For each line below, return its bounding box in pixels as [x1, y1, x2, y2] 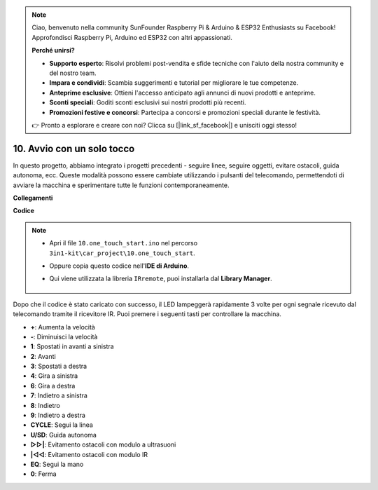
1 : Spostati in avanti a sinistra [30, 342, 115, 351]
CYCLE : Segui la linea [30, 421, 94, 429]
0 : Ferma [30, 470, 57, 478]
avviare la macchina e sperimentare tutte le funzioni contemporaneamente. [13, 181, 230, 189]
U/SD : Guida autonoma [30, 430, 97, 439]
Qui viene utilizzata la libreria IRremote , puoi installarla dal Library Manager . [49, 274, 272, 283]
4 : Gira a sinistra [30, 372, 78, 380]
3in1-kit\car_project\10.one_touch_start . [49, 249, 195, 257]
